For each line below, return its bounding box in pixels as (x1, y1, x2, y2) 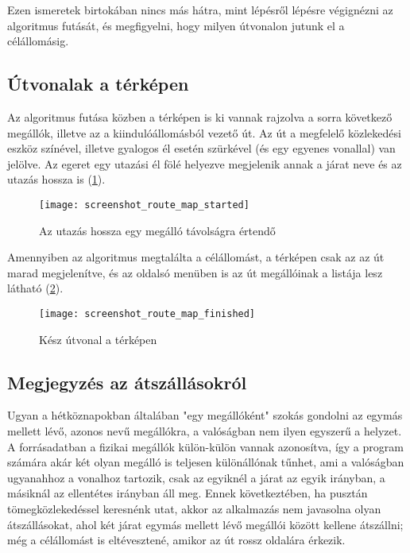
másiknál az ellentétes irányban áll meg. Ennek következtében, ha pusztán (7, 485, 368, 501)
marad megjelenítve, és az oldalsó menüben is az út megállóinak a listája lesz (7, 264, 383, 280)
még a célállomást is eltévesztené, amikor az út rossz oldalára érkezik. (7, 532, 346, 548)
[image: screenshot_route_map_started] (39, 199, 249, 211)
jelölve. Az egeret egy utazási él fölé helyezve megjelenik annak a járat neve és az (7, 155, 402, 172)
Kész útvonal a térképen (39, 331, 157, 347)
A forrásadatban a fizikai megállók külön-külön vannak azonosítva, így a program (7, 438, 404, 454)
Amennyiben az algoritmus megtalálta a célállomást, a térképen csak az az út (7, 249, 385, 265)
